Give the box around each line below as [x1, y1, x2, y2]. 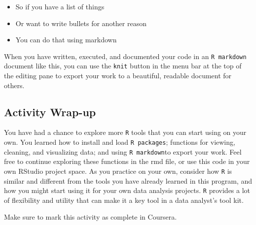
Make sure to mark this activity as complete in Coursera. [4, 211, 177, 222]
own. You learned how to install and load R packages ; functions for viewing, [4, 137, 235, 147]
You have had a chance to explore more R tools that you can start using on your [4, 127, 247, 137]
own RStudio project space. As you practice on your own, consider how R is [4, 166, 232, 176]
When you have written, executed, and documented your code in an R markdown [4, 51, 247, 61]
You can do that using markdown [15, 34, 117, 45]
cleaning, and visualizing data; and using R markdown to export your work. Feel [4, 146, 242, 157]
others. [4, 80, 25, 90]
